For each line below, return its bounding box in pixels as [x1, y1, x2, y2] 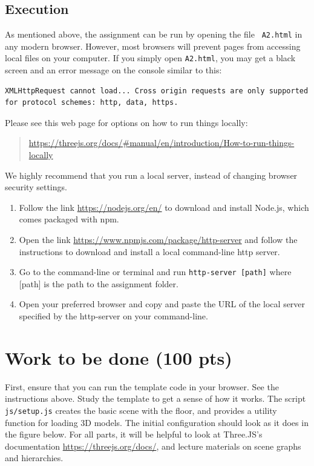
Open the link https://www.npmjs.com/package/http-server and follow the [19, 233, 298, 246]
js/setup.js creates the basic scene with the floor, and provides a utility [5, 404, 277, 416]
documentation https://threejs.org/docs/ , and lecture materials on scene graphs [5, 439, 301, 452]
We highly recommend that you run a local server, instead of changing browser [5, 168, 298, 181]
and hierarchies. [5, 451, 64, 464]
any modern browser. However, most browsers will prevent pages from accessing [5, 39, 301, 52]
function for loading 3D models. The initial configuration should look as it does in [5, 416, 309, 428]
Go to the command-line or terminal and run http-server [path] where [19, 265, 292, 278]
